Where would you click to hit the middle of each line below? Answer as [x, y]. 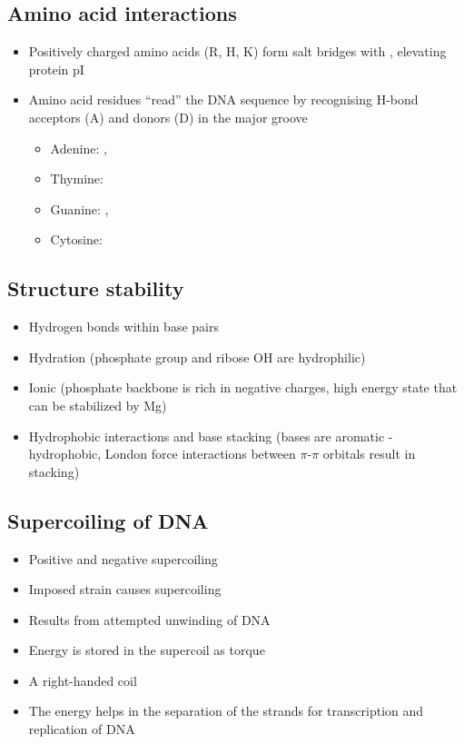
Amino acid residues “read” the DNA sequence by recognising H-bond [223, 99]
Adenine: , [79, 148]
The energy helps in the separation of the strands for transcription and [226, 711]
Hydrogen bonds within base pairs [123, 327]
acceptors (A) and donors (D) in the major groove [168, 117]
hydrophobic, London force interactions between [162, 454]
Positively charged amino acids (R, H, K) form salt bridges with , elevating [237, 51]
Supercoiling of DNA [108, 520]
